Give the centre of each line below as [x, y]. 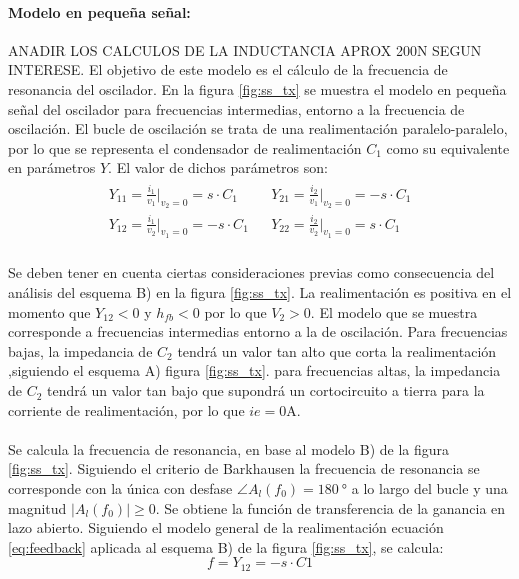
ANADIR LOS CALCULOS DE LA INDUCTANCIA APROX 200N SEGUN [245, 49]
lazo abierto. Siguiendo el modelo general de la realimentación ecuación [226, 527]
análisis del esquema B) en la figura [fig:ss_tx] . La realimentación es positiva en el [260, 292]
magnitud [37, 507]
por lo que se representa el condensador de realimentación [185, 147]
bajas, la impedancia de [80, 350]
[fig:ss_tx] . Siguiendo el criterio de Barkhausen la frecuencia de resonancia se [244, 468]
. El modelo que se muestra [394, 311]
